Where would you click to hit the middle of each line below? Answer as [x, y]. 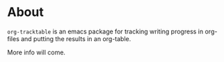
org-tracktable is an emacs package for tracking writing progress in [105, 31]
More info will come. [37, 52]
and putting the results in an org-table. [76, 38]
